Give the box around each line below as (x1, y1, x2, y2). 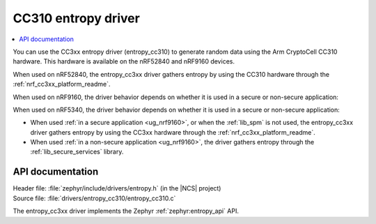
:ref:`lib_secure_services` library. (30, 147, 124, 156)
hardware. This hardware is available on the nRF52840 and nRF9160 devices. (13, 57, 235, 66)
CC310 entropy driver (13, 10, 141, 26)
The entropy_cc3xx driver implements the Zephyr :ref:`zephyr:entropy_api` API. (13, 207, 240, 216)
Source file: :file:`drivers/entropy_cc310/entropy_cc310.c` (13, 194, 176, 202)
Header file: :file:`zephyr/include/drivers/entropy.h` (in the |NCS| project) (13, 184, 221, 193)
